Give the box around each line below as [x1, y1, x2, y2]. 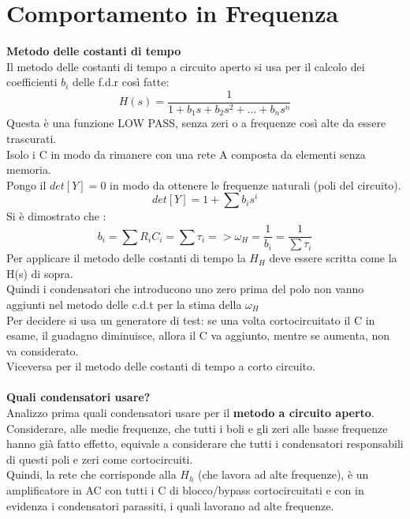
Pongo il [6, 176, 47, 193]
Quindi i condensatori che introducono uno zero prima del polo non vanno [6, 280, 364, 297]
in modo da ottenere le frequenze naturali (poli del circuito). [110, 176, 401, 193]
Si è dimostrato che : [6, 208, 106, 224]
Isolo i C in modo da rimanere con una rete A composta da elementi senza [6, 145, 366, 162]
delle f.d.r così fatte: [73, 73, 170, 90]
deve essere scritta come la [269, 250, 397, 266]
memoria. [6, 161, 51, 178]
